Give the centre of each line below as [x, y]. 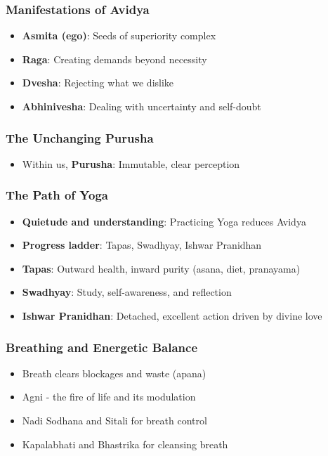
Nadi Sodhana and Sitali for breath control [114, 420]
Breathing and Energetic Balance [102, 347]
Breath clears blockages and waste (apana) [114, 373]
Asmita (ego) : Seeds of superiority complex [119, 35]
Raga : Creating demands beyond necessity [114, 59]
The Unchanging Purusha [80, 137]
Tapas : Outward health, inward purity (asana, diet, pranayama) [161, 268]
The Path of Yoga [57, 195]
